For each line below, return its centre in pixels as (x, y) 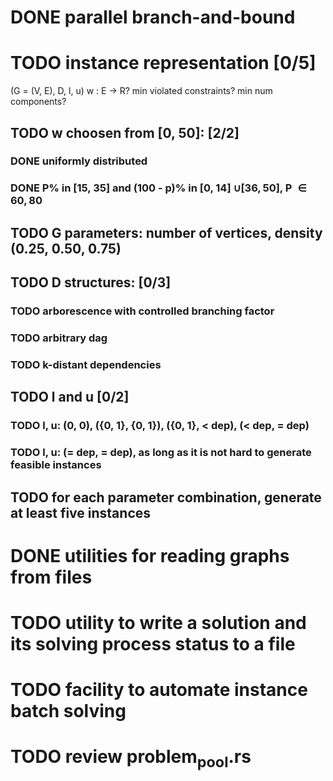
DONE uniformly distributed (79, 161)
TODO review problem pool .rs (131, 758)
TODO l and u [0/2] (70, 397)
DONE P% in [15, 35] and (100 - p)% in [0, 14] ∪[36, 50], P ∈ (158, 188)
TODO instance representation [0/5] (163, 63)
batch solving (68, 711)
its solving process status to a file (153, 643)
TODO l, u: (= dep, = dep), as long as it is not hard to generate (161, 453)
